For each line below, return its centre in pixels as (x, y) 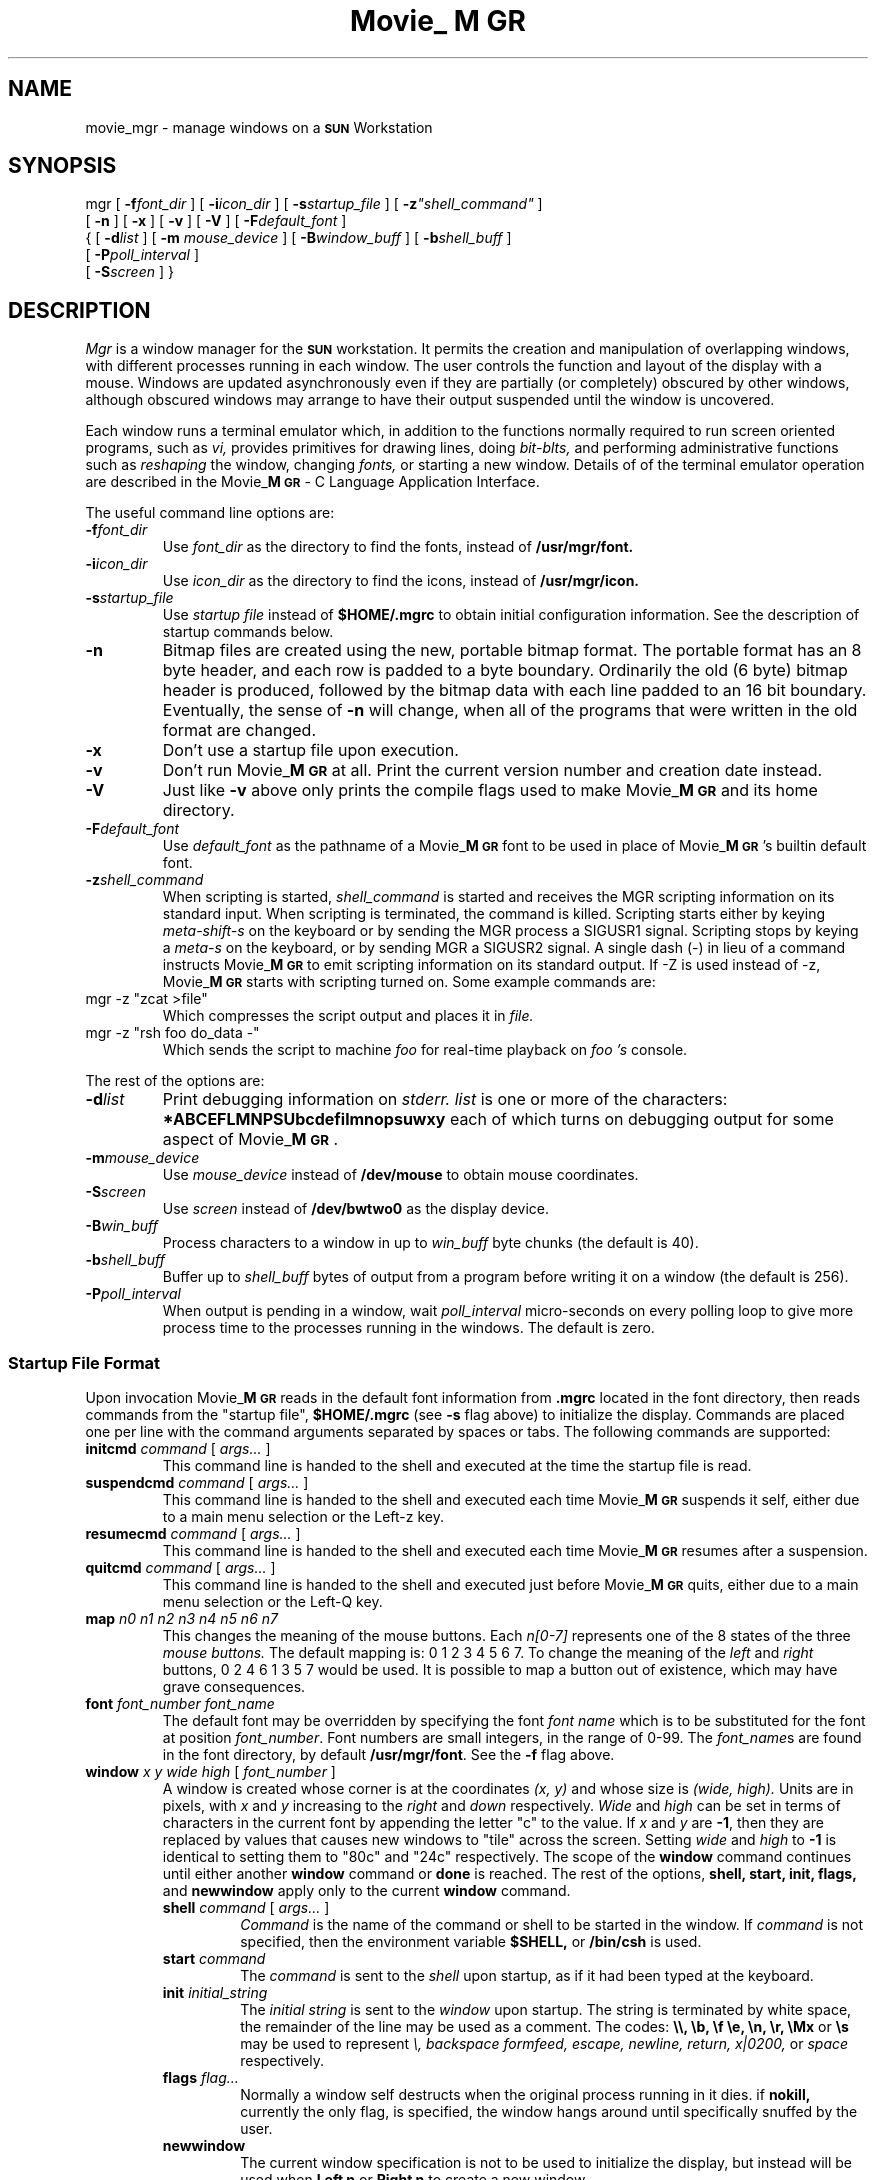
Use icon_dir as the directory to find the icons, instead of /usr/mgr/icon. (401, 581)
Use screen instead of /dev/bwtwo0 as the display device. (356, 1209)
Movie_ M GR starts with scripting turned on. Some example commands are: (409, 982)
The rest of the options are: (175, 1081)
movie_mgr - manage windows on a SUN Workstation (259, 127)
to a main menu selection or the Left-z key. (303, 1517)
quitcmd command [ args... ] (180, 1568)
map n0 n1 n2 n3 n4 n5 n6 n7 (181, 1619)
